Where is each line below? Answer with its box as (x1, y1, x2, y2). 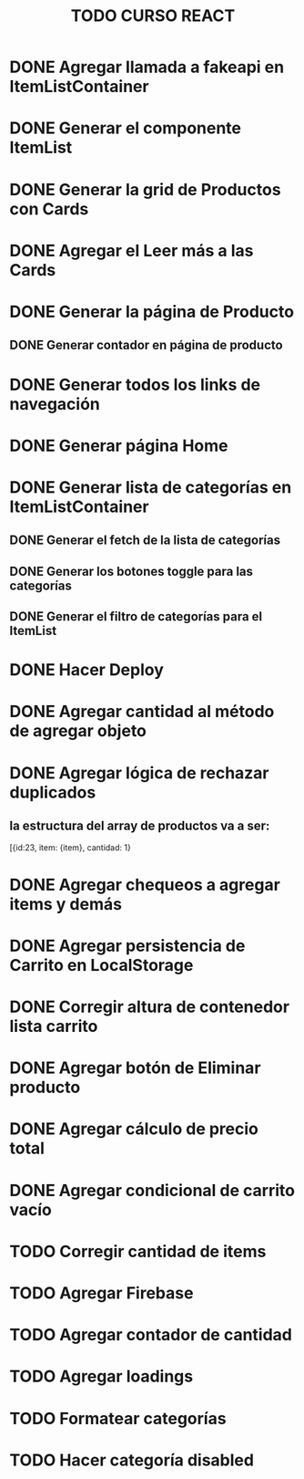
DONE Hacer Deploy (9, 660, 164, 681)
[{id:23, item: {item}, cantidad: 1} (9, 842, 132, 853)
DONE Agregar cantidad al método (9, 702, 275, 722)
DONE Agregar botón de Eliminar (9, 1057, 261, 1078)
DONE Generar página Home (9, 435, 228, 456)
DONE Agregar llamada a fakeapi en (9, 57, 285, 78)
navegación (9, 393, 100, 414)
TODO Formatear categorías (9, 1408, 227, 1429)
